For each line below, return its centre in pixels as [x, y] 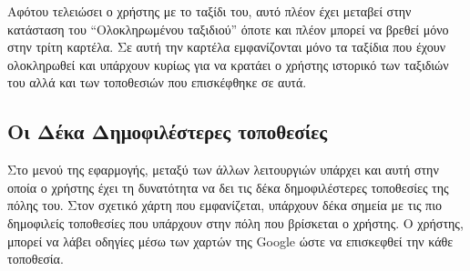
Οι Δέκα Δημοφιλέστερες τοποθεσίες [168, 131]
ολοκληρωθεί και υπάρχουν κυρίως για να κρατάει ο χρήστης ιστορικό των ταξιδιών [228, 64]
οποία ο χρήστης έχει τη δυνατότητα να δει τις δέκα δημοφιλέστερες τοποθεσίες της [228, 187]
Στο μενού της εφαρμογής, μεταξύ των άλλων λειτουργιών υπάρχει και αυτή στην [223, 170]
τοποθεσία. [36, 259]
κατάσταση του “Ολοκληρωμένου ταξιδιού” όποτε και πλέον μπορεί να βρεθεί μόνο [228, 29]
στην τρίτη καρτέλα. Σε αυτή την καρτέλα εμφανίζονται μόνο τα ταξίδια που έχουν [226, 47]
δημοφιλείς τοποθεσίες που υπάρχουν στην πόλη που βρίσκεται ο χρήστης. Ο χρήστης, [235, 222]
